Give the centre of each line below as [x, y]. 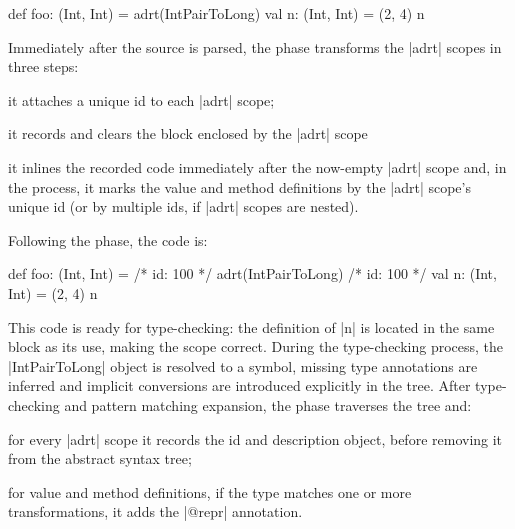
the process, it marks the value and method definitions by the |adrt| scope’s [239, 186]
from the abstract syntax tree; [100, 458]
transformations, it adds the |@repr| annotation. [155, 511]
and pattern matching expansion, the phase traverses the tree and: [268, 404]
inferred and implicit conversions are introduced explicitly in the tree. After [239, 385]
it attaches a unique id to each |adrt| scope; [141, 99]
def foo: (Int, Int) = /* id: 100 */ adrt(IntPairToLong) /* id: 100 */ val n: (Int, [252, 273]
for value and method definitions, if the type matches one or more [210, 491]
